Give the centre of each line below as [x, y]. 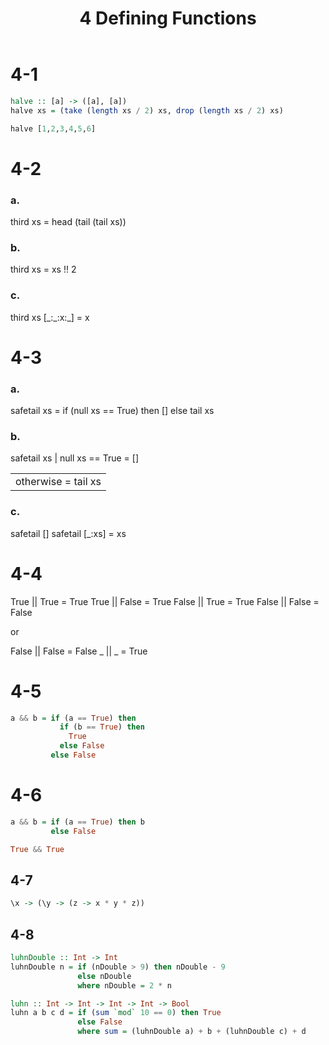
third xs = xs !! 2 [43, 269]
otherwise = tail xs [58, 482]
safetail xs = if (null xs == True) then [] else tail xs [112, 411]
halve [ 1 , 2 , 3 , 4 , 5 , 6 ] [53, 128]
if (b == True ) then [102, 727]
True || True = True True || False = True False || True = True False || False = [165, 601]
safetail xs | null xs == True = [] [74, 458]
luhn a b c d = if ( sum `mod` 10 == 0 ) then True [116, 1013]
